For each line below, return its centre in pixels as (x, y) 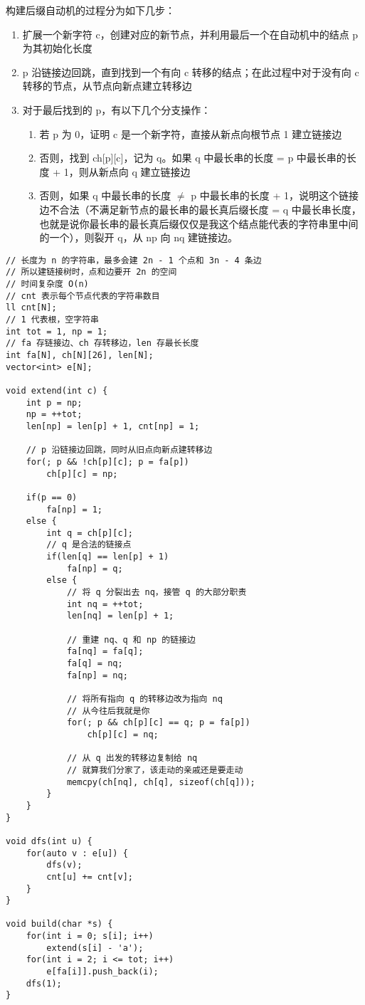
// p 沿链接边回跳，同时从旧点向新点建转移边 (119, 450)
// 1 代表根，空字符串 (52, 320)
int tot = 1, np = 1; (57, 331)
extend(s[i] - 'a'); (95, 948)
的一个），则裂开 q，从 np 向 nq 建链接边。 (139, 237)
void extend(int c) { (57, 390)
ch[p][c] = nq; (123, 734)
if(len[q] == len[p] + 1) (108, 557)
